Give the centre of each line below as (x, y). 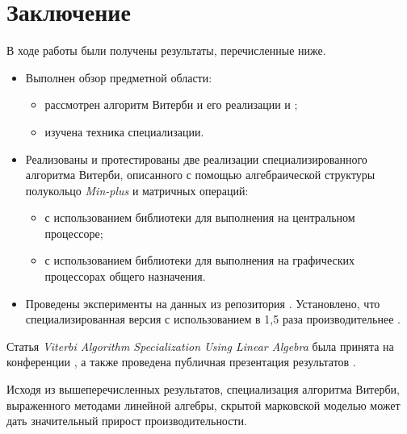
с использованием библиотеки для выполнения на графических (199, 260)
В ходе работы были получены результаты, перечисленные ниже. (166, 50)
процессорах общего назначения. (125, 276)
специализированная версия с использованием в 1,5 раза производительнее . (213, 319)
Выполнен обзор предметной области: (119, 77)
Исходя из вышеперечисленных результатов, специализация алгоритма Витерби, (203, 389)
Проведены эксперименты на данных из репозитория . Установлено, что (203, 303)
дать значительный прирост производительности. (127, 421)
